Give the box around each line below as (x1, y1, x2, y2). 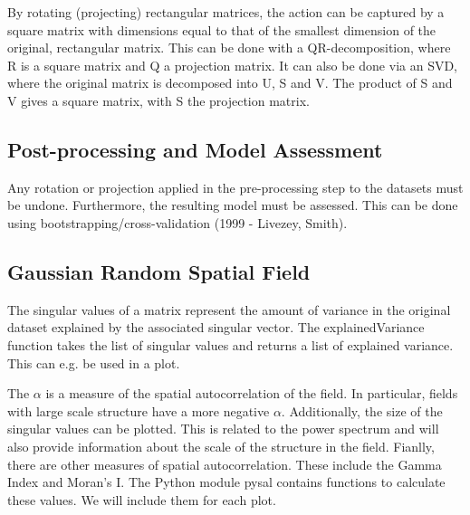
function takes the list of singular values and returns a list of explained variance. (7, 335, 454, 354)
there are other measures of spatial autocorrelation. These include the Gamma (7, 454, 442, 473)
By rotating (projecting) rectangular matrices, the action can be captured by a (7, 3, 445, 21)
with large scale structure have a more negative (7, 401, 270, 420)
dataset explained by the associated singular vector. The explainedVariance (7, 318, 425, 337)
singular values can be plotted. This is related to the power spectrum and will (7, 419, 439, 438)
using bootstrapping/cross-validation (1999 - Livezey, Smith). (7, 213, 348, 232)
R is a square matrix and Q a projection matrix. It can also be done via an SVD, (7, 55, 457, 74)
